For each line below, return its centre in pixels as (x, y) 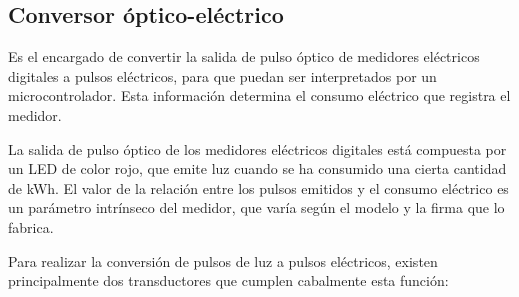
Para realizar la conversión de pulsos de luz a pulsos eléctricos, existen (223, 260)
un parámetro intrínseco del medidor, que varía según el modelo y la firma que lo (256, 207)
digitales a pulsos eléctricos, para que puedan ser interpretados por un (222, 75)
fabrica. (31, 226)
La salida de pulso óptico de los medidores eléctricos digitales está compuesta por (257, 148)
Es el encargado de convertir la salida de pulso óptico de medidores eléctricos (244, 56)
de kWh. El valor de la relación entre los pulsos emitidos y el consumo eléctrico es (258, 187)
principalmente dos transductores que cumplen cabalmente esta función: (228, 280)
